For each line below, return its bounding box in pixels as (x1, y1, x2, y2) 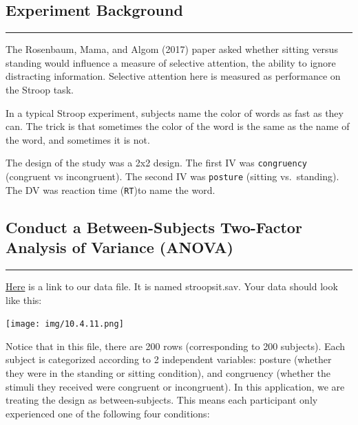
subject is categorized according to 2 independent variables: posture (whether (6, 352, 332, 367)
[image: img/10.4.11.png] (6, 319, 124, 329)
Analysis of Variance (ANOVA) (6, 237, 233, 258)
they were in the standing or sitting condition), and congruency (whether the (6, 365, 331, 380)
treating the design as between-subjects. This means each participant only (6, 393, 318, 407)
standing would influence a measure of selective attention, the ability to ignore (6, 55, 336, 69)
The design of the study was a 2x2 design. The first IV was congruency (6, 155, 307, 170)
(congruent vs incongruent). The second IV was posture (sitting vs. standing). (6, 169, 339, 184)
